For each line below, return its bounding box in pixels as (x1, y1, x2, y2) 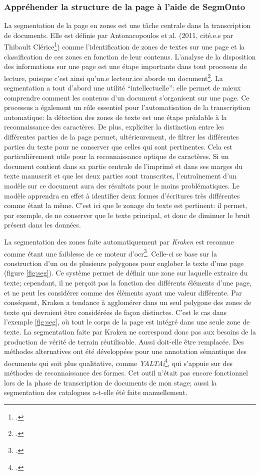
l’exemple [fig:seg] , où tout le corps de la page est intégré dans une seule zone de (4, 316, 250, 327)
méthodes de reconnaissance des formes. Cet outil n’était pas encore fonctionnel (4, 367, 248, 378)
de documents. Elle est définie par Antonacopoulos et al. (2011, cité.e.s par (4, 29, 233, 40)
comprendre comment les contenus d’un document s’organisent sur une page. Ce (4, 92, 249, 102)
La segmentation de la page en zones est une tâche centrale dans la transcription (4, 20, 251, 30)
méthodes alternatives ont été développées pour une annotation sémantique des (4, 346, 247, 356)
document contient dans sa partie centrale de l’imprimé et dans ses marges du (4, 160, 242, 171)
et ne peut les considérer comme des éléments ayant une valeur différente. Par (4, 287, 242, 297)
